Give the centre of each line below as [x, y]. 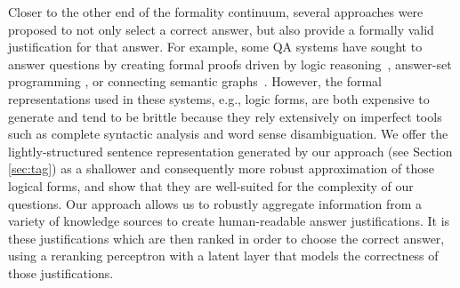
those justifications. [61, 272]
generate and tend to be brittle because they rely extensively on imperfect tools [225, 116]
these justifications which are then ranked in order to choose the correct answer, [226, 238]
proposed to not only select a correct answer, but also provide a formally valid [221, 29]
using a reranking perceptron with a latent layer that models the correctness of [223, 256]
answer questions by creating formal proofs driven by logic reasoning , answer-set [230, 64]
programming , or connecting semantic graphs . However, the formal [195, 81]
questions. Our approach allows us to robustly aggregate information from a [215, 203]
